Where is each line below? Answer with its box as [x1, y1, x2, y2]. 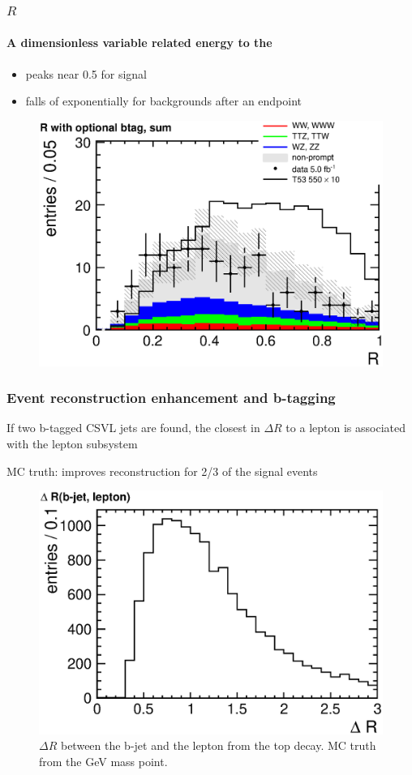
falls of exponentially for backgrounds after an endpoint [25, 92, 303, 109]
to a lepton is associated [285, 419, 406, 436]
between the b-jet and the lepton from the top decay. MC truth [60, 737, 376, 754]
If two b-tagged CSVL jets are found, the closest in [6, 419, 260, 436]
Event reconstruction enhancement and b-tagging [6, 387, 336, 408]
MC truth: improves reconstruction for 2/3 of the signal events [6, 462, 318, 479]
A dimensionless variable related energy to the [6, 34, 273, 51]
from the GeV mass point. [39, 752, 168, 769]
